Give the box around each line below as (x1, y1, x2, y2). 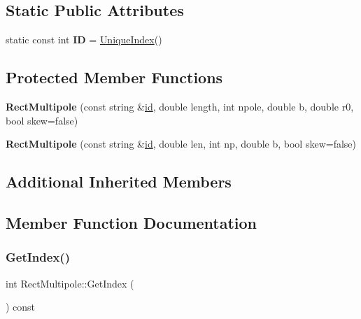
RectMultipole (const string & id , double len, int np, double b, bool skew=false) (6, 136, 357, 151)
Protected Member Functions (6, 66, 223, 88)
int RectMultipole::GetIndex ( (6, 276, 134, 290)
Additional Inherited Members (6, 171, 232, 192)
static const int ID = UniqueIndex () (6, 32, 162, 47)
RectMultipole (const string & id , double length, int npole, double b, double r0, (6, 99, 354, 113)
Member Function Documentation (6, 211, 257, 233)
